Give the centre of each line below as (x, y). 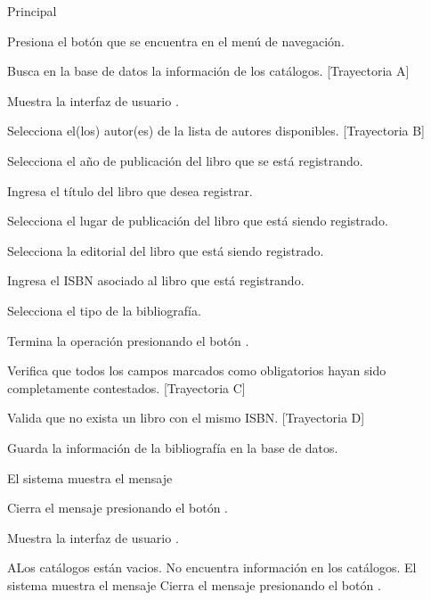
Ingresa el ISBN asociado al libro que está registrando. (156, 280)
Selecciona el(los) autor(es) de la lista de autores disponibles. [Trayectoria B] (216, 131)
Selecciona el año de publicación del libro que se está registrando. (185, 160)
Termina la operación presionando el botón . (128, 340)
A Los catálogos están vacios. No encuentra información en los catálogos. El (212, 567)
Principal (32, 11)
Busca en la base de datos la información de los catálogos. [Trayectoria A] (208, 71)
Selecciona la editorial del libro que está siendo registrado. (166, 250)
